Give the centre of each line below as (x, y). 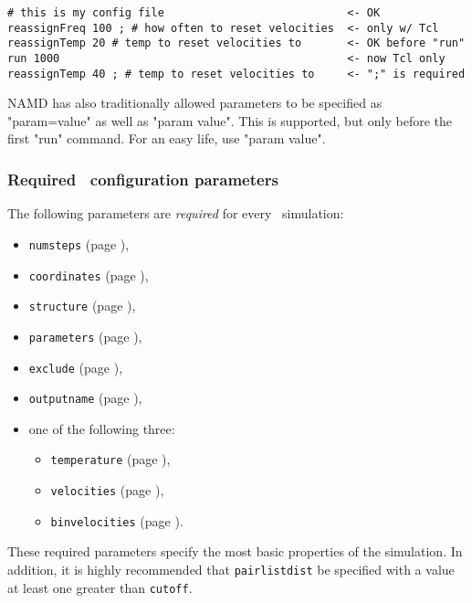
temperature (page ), (110, 459)
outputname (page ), (85, 398)
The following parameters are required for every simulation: (176, 213)
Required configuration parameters (143, 179)
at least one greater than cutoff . (100, 587)
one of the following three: (102, 428)
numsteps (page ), (79, 243)
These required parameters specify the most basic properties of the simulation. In (235, 551)
